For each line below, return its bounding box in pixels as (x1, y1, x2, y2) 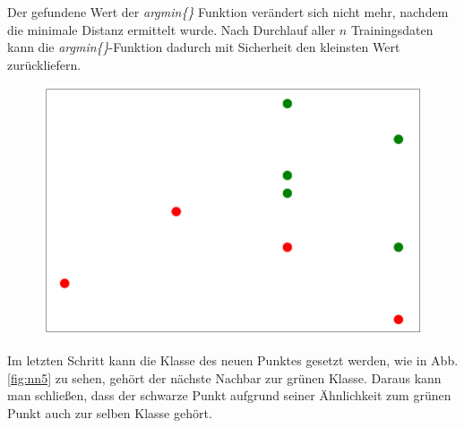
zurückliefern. (7, 55, 82, 73)
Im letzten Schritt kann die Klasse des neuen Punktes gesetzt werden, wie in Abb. (7, 350, 459, 369)
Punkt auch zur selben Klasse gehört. (7, 403, 212, 422)
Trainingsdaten (350, 20, 434, 39)
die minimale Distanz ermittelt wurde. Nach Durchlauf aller (7, 20, 336, 39)
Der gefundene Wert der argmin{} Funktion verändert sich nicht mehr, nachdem (7, 3, 449, 21)
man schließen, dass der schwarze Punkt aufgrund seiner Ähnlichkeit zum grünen (7, 386, 451, 405)
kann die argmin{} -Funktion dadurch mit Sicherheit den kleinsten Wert (7, 38, 400, 56)
